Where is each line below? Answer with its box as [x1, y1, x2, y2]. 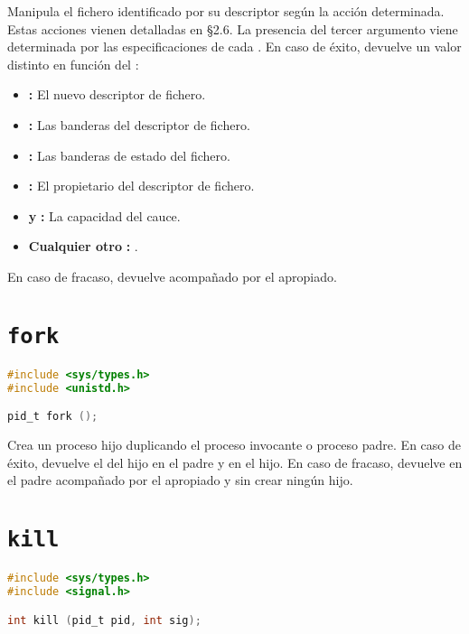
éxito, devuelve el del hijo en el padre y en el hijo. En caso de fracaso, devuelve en [7, 452, 463, 471]
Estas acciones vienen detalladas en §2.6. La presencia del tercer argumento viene [7, 19, 458, 38]
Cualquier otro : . [28, 237, 138, 256]
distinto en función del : [7, 54, 139, 73]
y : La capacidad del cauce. [28, 206, 181, 225]
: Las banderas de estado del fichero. [28, 145, 230, 164]
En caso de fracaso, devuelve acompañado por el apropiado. [7, 266, 337, 285]
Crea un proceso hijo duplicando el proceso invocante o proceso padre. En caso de [7, 435, 461, 454]
